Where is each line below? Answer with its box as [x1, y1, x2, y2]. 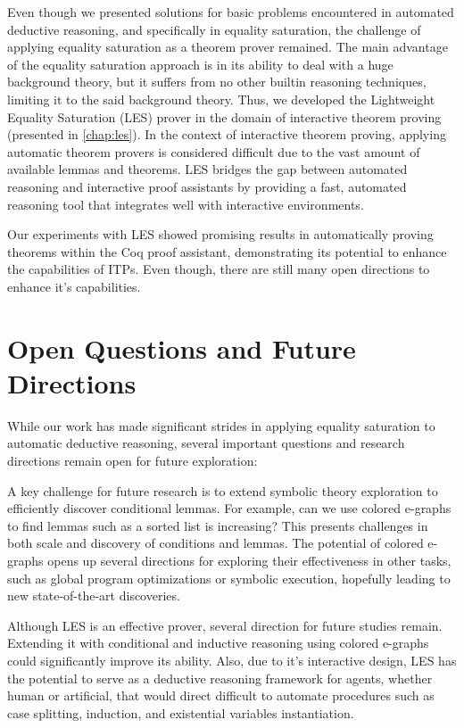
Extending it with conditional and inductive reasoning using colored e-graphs [7, 633, 429, 652]
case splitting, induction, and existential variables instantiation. [7, 703, 354, 722]
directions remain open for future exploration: [7, 451, 258, 469]
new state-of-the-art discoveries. [7, 586, 180, 605]
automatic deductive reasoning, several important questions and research [7, 434, 405, 452]
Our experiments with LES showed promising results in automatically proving [7, 225, 434, 244]
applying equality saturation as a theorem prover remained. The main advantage [7, 37, 448, 56]
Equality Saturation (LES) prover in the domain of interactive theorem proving [7, 107, 442, 126]
